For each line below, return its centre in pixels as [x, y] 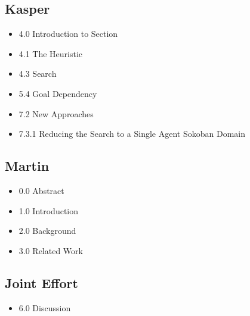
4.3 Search [38, 73]
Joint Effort [41, 282]
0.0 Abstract [41, 190]
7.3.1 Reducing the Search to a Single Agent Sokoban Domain [132, 134]
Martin [27, 166]
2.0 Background [47, 231]
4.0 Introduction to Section [68, 34]
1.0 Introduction [49, 210]
